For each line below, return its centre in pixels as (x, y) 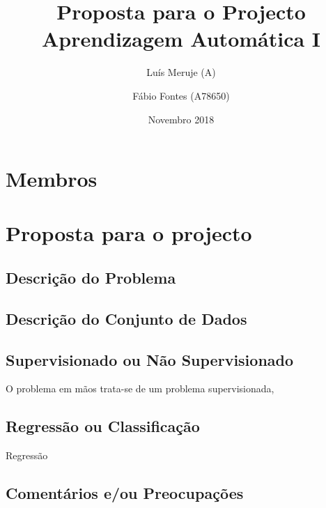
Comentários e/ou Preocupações (125, 493)
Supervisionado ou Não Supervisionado (150, 359)
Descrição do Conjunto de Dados (126, 318)
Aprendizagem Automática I (181, 39)
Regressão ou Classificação (103, 426)
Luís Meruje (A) (181, 72)
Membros (52, 179)
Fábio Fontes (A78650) (181, 95)
